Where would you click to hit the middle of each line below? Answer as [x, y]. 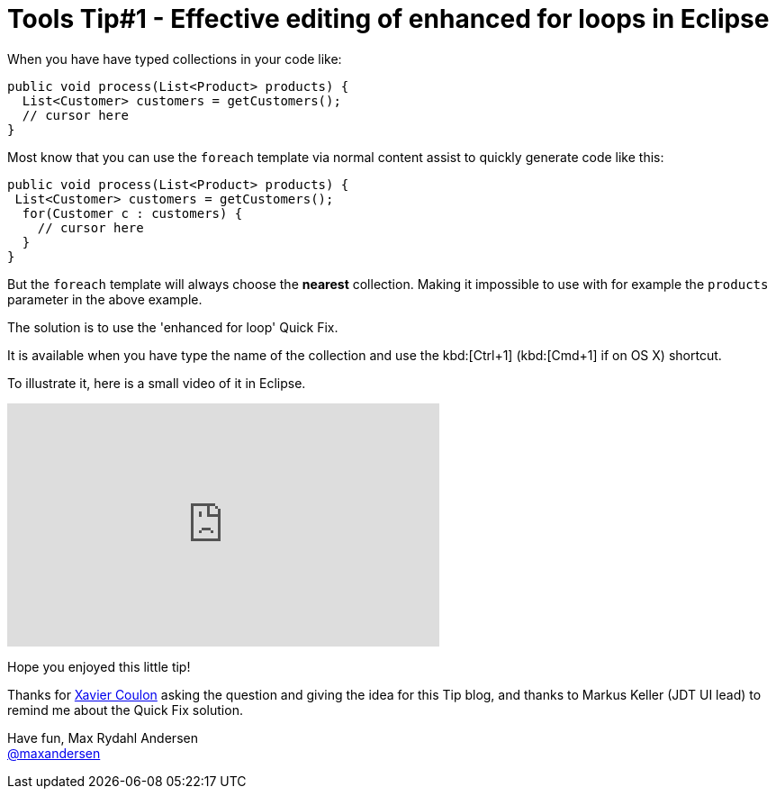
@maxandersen [54, 753]
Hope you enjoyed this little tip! [99, 666]
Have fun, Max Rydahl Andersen [103, 737]
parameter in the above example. [105, 299]
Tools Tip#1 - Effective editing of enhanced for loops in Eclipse [388, 19]
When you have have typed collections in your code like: [175, 59]
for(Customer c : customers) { [132, 213]
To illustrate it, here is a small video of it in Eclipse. [157, 383]
